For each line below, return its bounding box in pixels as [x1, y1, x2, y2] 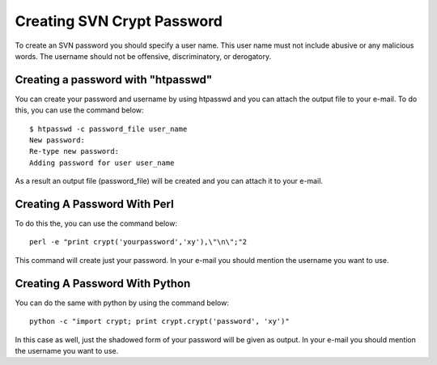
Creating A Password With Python [15, 276, 191, 291]
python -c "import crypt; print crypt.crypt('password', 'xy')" [29, 316, 291, 326]
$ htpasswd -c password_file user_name [29, 124, 188, 134]
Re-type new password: [29, 146, 120, 156]
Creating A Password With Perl [15, 197, 174, 210]
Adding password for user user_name [29, 158, 175, 168]
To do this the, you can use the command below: [15, 219, 178, 228]
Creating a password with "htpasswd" [15, 73, 213, 87]
